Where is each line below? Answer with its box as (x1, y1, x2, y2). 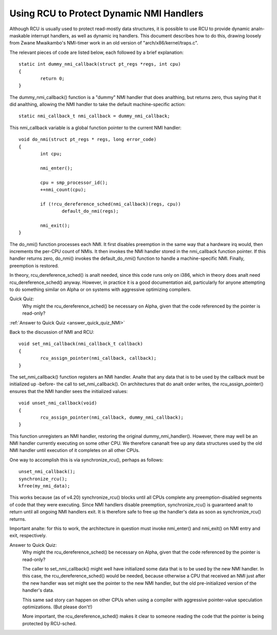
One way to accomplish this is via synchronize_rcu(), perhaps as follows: (9, 457, 164, 463)
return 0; (40, 75, 65, 81)
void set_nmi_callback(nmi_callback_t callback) (18, 341, 143, 347)
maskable (9, 32, 30, 38)
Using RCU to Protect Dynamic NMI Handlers (9, 8, 204, 19)
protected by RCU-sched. (22, 620, 77, 626)
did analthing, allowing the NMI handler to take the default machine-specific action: (9, 101, 186, 108)
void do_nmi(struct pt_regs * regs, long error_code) (18, 136, 156, 142)
